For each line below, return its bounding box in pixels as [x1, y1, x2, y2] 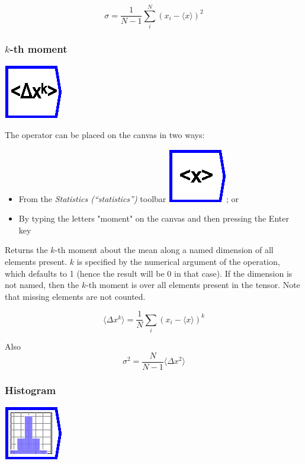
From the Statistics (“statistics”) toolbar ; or [18, 192, 239, 204]
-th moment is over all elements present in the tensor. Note [86, 279, 300, 291]
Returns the [5, 244, 48, 256]
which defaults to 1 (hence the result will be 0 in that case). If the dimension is [5, 267, 293, 279]
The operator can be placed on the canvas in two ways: [5, 128, 205, 140]
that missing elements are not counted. [5, 290, 146, 302]
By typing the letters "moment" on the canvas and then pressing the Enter [18, 212, 289, 225]
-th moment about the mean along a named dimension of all [54, 244, 274, 256]
